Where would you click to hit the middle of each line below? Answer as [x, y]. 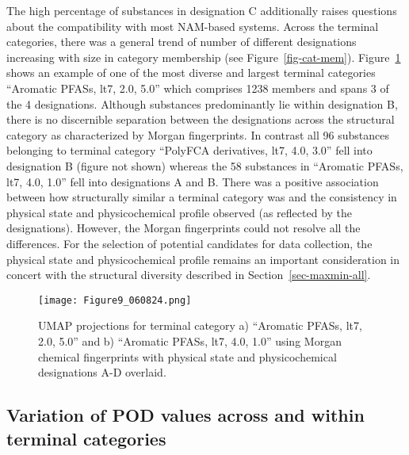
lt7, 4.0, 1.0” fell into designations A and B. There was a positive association [193, 181]
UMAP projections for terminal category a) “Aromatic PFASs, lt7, [200, 325]
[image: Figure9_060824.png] [115, 300]
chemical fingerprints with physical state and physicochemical [187, 356]
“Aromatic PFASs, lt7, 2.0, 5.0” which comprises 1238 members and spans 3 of [198, 88]
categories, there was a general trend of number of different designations [182, 42]
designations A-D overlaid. [102, 372]
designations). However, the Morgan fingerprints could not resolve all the [183, 228]
